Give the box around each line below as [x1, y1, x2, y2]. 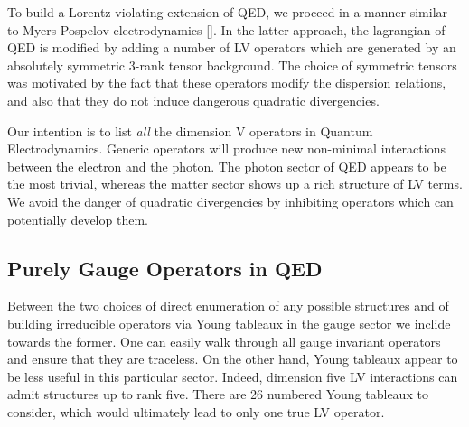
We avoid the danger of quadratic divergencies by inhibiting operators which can [7, 191, 454, 210]
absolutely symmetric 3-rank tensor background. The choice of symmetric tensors [7, 55, 457, 74]
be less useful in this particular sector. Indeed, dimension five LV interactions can [7, 367, 458, 385]
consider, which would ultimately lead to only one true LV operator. [7, 402, 385, 421]
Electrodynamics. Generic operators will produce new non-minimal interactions [7, 139, 446, 158]
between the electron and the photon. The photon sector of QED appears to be [7, 156, 446, 175]
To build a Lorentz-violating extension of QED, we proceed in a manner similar [7, 3, 448, 21]
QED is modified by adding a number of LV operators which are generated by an [7, 38, 456, 57]
